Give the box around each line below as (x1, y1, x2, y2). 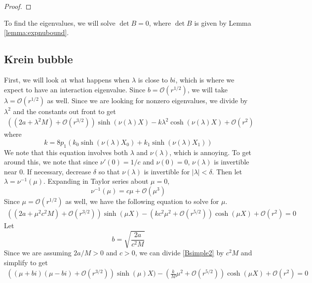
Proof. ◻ (4, 1, 32, 11)
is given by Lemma (194, 17, 251, 28)
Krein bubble (4, 51, 73, 67)
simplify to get (4, 257, 48, 267)
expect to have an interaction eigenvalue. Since (4, 84, 146, 94)
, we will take (187, 84, 228, 94)
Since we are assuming (4, 247, 72, 258)
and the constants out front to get (13, 106, 116, 116)
